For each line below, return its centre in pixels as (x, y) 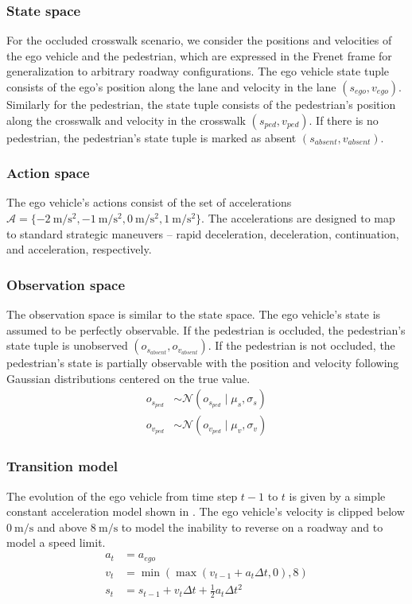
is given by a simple (337, 496)
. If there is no (344, 120)
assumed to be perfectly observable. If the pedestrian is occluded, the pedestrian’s (206, 329)
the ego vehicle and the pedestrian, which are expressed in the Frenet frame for (199, 55)
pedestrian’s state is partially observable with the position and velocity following (203, 363)
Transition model (62, 466)
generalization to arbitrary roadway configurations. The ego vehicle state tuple (198, 71)
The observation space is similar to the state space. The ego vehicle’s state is (194, 314)
